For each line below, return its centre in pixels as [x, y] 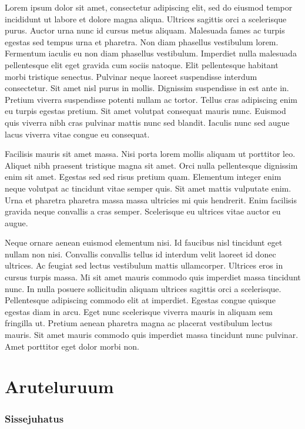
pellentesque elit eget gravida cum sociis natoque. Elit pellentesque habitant [142, 64]
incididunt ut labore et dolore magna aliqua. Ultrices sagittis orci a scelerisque [146, 19]
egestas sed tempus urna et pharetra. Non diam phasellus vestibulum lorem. [142, 41]
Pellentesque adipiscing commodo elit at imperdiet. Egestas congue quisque [140, 300]
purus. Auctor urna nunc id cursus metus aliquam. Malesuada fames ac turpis [145, 30]
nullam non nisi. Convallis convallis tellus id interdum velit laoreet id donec [140, 254]
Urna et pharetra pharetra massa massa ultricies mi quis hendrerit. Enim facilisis [151, 200]
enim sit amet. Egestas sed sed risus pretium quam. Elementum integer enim [143, 177]
